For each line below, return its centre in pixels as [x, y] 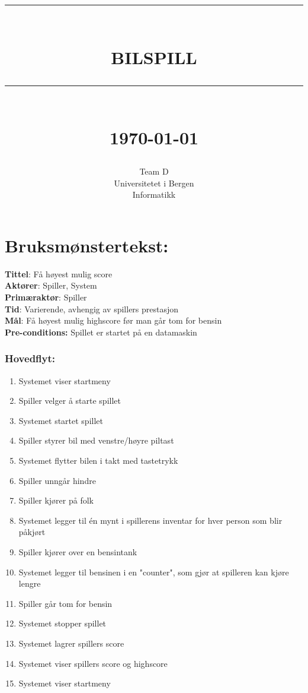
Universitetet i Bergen [154, 183]
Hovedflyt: [30, 358]
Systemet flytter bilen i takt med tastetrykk [98, 460]
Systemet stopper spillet [62, 623]
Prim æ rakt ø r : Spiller [46, 297]
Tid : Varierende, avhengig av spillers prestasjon [92, 308]
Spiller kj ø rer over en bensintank [78, 551]
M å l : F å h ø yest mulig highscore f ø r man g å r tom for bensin [113, 320]
